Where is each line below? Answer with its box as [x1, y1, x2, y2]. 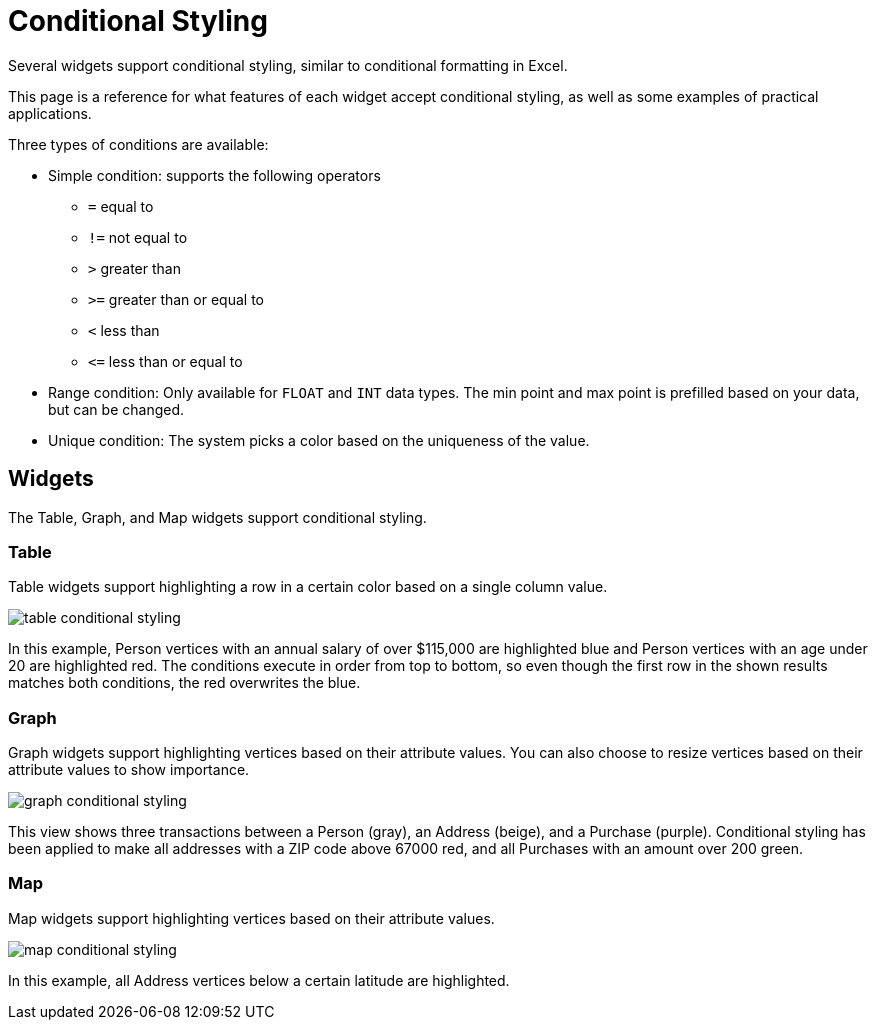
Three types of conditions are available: [8, 135, 269, 153]
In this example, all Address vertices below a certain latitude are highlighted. [8, 971, 510, 989]
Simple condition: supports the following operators [48, 166, 381, 184]
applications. [8, 104, 92, 122]
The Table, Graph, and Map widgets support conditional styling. [8, 508, 427, 526]
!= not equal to [88, 228, 188, 246]
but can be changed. [48, 400, 185, 418]
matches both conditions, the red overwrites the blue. [8, 674, 361, 692]
